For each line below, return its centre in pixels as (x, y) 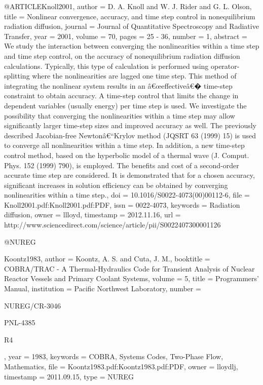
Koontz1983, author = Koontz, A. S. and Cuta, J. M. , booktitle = (107, 259)
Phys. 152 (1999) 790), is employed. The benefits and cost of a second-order (122, 165)
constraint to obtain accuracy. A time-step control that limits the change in (121, 95)
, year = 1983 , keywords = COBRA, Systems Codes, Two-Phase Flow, (114, 356)
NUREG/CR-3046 (32, 305)
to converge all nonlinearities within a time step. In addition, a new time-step (124, 145)
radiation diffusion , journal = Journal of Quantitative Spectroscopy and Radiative (131, 26)
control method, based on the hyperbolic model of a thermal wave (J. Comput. (127, 155)
